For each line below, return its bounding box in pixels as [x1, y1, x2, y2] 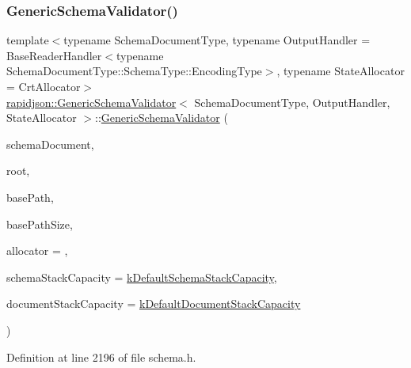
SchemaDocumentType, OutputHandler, [194, 93, 390, 110]
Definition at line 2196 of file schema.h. [6, 348, 196, 365]
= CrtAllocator [6, 78, 81, 94]
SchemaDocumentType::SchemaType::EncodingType [6, 63, 262, 79]
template [6, 32, 49, 48]
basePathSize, [6, 215, 73, 232]
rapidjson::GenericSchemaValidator [6, 93, 177, 110]
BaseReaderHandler [6, 47, 102, 63]
